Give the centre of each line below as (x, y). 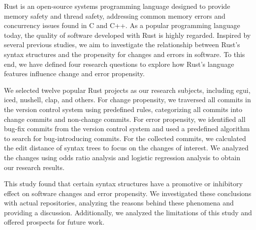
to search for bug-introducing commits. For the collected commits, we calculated (125, 138)
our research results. (34, 167)
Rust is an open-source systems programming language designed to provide (117, 6)
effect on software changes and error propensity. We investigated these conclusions (128, 193)
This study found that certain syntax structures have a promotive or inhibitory (123, 184)
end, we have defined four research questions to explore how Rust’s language (119, 64)
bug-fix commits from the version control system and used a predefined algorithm (127, 129)
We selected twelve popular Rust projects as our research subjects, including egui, (127, 90)
